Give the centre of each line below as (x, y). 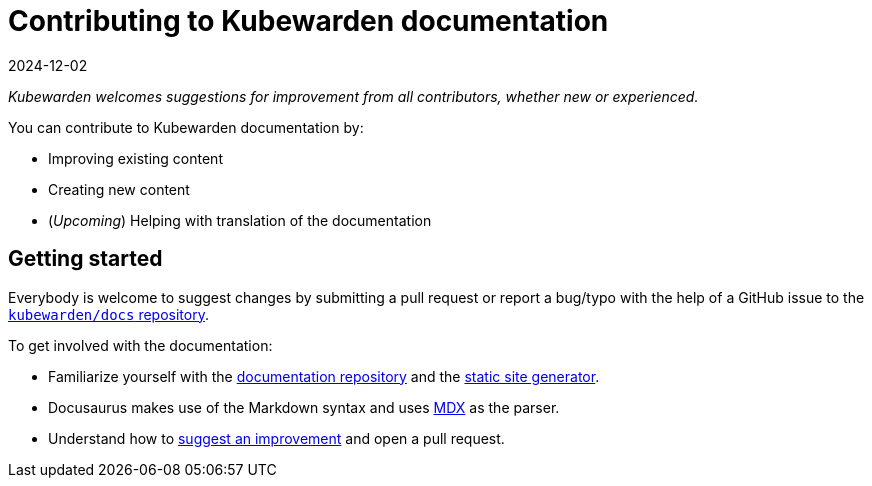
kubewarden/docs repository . (108, 314)
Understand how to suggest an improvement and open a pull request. (276, 438)
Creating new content (119, 189)
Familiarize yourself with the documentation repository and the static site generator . (324, 376)
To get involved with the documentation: (140, 345)
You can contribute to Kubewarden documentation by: (186, 127)
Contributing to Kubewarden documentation (308, 21)
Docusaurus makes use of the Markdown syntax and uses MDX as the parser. (304, 407)
